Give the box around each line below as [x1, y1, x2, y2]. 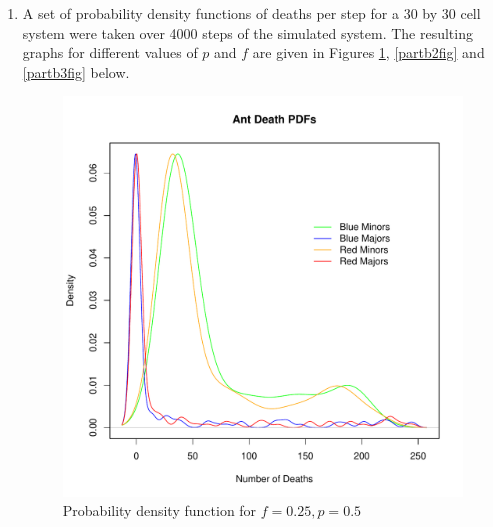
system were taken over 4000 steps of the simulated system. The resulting [22, 22, 473, 43]
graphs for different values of [22, 42, 198, 63]
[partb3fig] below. [22, 61, 130, 82]
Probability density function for [62, 500, 257, 521]
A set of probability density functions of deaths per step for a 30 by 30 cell [22, 3, 481, 23]
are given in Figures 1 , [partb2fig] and [252, 42, 485, 63]
